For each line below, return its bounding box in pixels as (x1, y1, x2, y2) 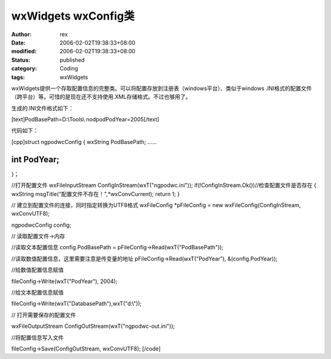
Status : (11, 56, 31, 64)
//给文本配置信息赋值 (11, 289, 64, 297)
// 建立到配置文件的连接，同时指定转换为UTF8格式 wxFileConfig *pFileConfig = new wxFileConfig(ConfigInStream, (11, 201, 301, 208)
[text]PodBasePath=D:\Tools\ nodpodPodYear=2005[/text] (11, 116, 159, 123)
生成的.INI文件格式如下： (11, 104, 74, 111)
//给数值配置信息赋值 (11, 266, 64, 274)
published (59, 56, 85, 64)
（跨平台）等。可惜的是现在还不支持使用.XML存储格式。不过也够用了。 (11, 93, 191, 100)
